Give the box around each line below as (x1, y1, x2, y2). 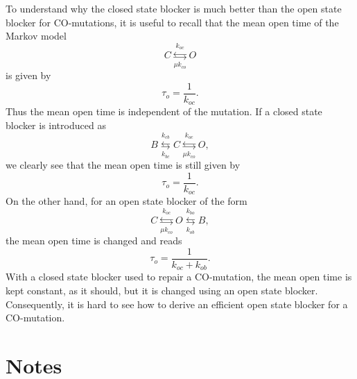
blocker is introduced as (6, 118, 106, 133)
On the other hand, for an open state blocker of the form (6, 194, 247, 208)
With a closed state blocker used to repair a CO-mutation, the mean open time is (6, 269, 352, 284)
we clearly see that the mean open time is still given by (6, 158, 241, 172)
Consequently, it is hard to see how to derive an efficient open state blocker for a (6, 296, 348, 311)
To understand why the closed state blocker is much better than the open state (6, 1, 342, 15)
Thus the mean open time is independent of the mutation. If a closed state (6, 104, 322, 119)
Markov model (6, 28, 67, 43)
